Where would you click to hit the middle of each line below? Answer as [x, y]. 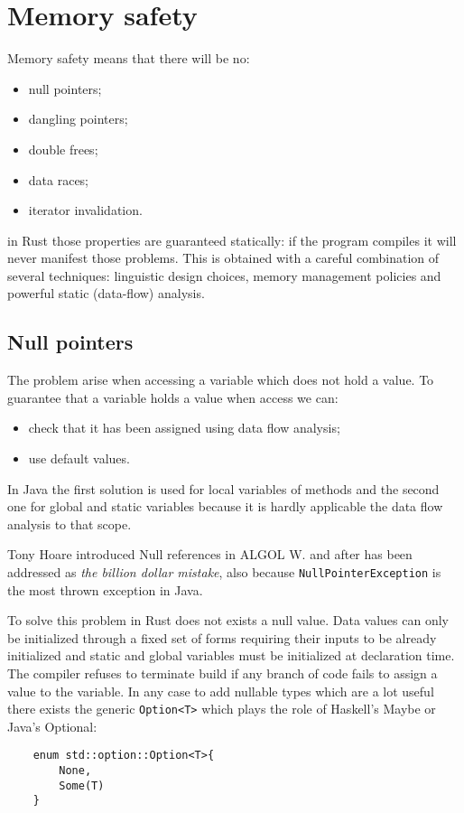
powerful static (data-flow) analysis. [106, 293]
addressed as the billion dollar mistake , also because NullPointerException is [224, 572]
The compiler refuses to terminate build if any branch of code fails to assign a [223, 673]
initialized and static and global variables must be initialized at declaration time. [231, 655]
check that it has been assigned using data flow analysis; [184, 428]
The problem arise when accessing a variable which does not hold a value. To [221, 380]
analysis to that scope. [70, 523]
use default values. [79, 458]
